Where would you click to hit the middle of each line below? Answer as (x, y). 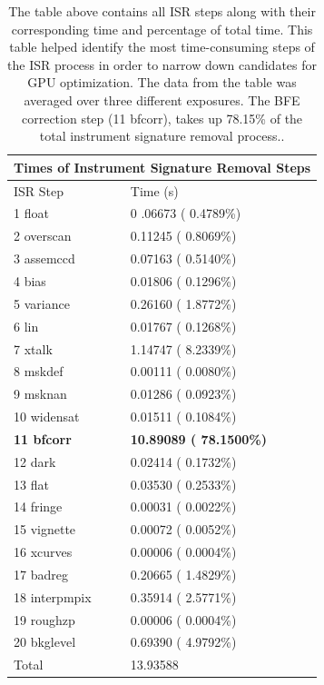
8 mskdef (39, 371)
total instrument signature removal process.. (162, 136)
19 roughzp (44, 619)
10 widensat (47, 417)
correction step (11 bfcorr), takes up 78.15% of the (162, 118)
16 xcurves (43, 552)
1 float (31, 213)
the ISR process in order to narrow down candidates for (162, 64)
